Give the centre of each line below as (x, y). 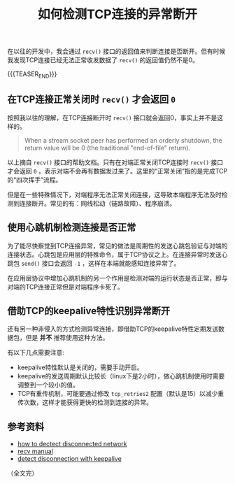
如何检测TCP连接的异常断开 (117, 14)
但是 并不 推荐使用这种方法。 (67, 338)
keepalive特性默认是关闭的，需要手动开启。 (80, 367)
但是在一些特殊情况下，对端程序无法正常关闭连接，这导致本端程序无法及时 (114, 194)
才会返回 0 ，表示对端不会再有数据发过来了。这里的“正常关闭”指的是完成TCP (117, 171)
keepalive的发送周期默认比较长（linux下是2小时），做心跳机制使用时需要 (121, 376)
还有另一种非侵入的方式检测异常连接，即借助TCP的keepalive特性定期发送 (113, 329)
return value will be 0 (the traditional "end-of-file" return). (107, 148)
